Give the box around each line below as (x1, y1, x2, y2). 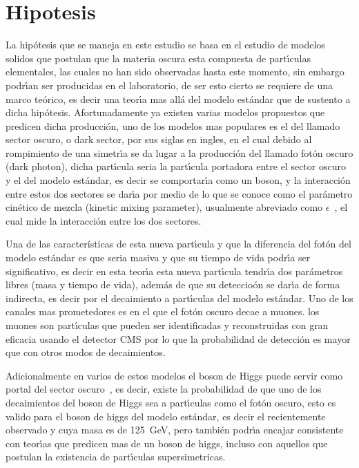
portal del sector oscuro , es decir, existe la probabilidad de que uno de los (6, 382, 322, 396)
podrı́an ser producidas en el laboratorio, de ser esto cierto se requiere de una (6, 77, 333, 92)
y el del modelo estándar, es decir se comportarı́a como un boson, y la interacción (6, 173, 351, 187)
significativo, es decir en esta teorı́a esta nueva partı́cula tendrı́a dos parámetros (6, 263, 343, 278)
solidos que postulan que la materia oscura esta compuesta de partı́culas (6, 50, 311, 65)
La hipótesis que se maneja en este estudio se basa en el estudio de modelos (6, 37, 325, 52)
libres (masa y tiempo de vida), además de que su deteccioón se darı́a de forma (6, 277, 340, 292)
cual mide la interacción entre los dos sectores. (6, 213, 202, 227)
